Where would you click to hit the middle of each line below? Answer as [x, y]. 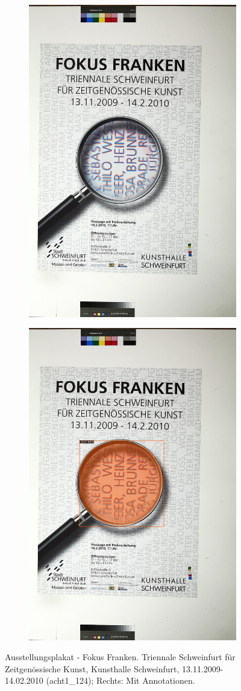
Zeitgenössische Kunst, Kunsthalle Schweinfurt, [92, 668]
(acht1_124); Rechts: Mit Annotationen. [120, 680]
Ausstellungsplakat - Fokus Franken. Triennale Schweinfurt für [120, 657]
